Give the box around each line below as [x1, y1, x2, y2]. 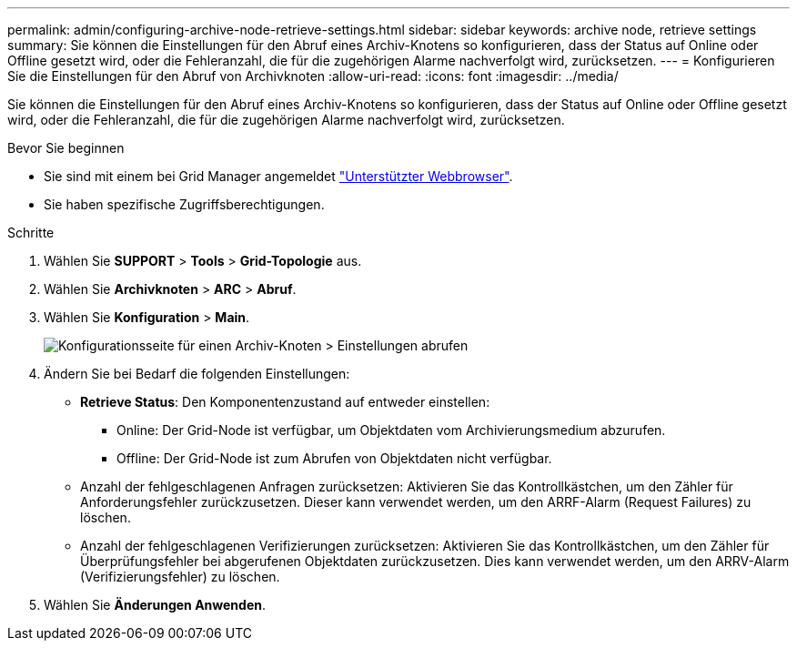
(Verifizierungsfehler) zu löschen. [80, 569, 280, 584]
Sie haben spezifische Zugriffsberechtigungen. [44, 197, 325, 212]
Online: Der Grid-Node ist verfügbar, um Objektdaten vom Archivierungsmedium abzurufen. [116, 422, 666, 438]
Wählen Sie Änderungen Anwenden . [44, 597, 267, 613]
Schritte [7, 225, 55, 240]
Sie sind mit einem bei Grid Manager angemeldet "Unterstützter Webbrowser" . [44, 168, 513, 184]
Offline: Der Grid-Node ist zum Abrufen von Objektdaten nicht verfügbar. [116, 451, 552, 466]
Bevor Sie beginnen [7, 140, 125, 156]
